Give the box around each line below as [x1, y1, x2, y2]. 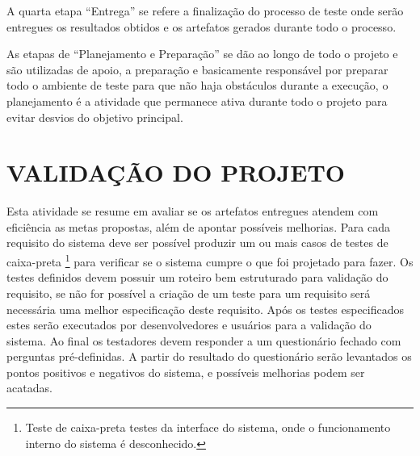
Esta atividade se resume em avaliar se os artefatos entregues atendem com [6, 203, 379, 220]
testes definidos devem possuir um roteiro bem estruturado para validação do [6, 269, 388, 286]
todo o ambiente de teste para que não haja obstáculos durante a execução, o [6, 77, 388, 94]
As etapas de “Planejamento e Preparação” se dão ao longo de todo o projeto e [6, 45, 398, 62]
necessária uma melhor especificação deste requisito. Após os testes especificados [6, 300, 405, 317]
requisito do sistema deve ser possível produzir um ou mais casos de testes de [6, 234, 388, 251]
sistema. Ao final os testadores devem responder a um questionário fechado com [6, 332, 401, 349]
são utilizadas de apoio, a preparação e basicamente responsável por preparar [6, 61, 388, 77]
